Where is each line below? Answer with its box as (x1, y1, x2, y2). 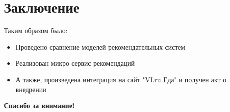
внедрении (15, 84, 47, 94)
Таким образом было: (4, 25, 68, 36)
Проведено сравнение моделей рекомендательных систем (15, 41, 185, 52)
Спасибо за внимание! (4, 100, 75, 111)
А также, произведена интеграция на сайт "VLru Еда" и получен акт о (15, 74, 227, 84)
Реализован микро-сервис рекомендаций (15, 58, 135, 68)
